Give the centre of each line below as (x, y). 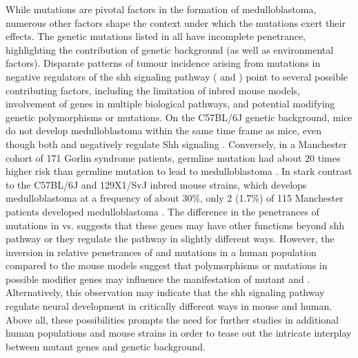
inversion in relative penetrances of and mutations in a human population (161, 252)
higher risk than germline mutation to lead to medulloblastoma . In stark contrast (179, 171)
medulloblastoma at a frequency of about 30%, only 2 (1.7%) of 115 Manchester (175, 198)
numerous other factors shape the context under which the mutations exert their (176, 22)
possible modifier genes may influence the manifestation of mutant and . (158, 278)
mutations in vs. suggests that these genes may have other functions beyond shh (175, 225)
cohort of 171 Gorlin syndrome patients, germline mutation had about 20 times (173, 157)
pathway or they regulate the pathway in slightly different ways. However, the (170, 239)
